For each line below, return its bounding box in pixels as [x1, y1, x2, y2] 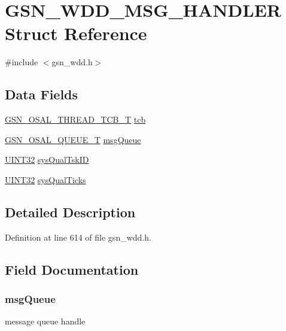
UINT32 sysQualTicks [5, 173, 86, 186]
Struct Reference [5, 21, 147, 45]
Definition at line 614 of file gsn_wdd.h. [5, 230, 151, 243]
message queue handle [5, 315, 86, 327]
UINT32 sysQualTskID [5, 153, 89, 166]
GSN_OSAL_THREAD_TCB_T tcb [5, 113, 146, 126]
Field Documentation [5, 260, 139, 278]
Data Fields [5, 85, 78, 104]
